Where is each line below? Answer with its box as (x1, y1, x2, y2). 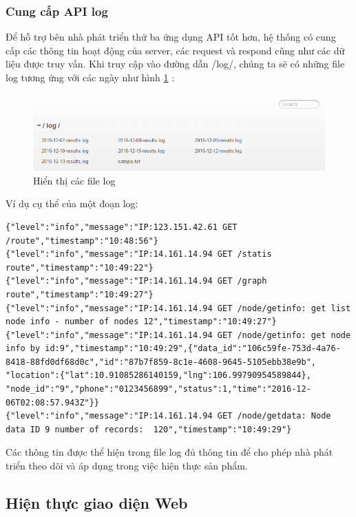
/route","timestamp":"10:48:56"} (6, 235, 158, 246)
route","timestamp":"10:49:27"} (6, 289, 154, 299)
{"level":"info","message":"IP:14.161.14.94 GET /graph (6, 276, 267, 286)
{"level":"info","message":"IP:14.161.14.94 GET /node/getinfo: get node (6, 330, 351, 340)
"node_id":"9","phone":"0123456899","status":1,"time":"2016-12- (6, 384, 311, 394)
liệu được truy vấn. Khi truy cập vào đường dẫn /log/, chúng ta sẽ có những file (6, 56, 345, 71)
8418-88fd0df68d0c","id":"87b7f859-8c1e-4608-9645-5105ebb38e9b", (6, 357, 317, 367)
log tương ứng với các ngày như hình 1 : (6, 70, 175, 84)
